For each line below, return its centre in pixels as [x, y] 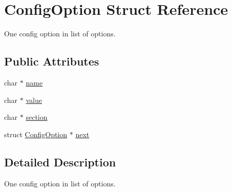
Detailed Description [60, 162]
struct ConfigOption [36, 134]
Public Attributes [52, 61]
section [37, 117]
